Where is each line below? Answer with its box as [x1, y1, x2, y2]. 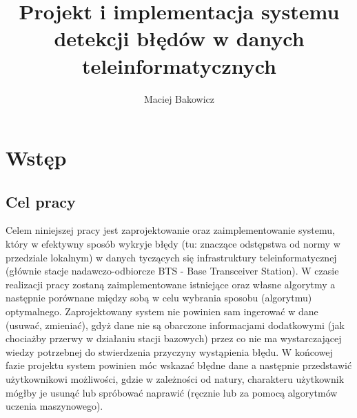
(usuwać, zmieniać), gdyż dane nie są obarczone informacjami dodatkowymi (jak [6, 317, 345, 332]
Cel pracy [6, 190, 76, 212]
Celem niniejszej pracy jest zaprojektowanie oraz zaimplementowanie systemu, [6, 223, 335, 237]
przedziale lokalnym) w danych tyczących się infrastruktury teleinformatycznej [6, 250, 337, 264]
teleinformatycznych [82, 51, 276, 79]
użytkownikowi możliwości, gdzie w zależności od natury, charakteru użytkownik [6, 372, 345, 386]
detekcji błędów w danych [54, 24, 305, 52]
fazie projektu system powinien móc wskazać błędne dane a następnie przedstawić [6, 358, 352, 372]
